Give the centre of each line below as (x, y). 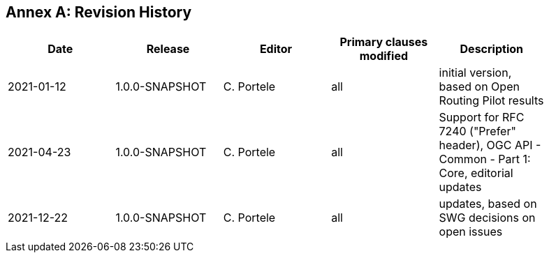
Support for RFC (482, 117)
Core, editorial (476, 173)
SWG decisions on (487, 218)
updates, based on (488, 204)
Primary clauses (384, 42)
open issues (471, 232)
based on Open (479, 87)
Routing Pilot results (491, 101)
